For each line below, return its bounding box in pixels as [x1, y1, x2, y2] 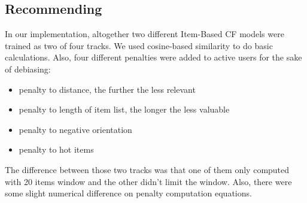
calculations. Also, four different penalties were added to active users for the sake [5, 51, 302, 63]
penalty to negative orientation [19, 123, 132, 135]
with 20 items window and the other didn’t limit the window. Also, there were [5, 175, 292, 187]
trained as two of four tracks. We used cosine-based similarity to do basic [5, 39, 273, 51]
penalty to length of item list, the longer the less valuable [19, 103, 230, 116]
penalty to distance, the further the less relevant [19, 83, 196, 95]
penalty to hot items [19, 143, 94, 156]
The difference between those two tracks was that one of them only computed [5, 163, 290, 175]
